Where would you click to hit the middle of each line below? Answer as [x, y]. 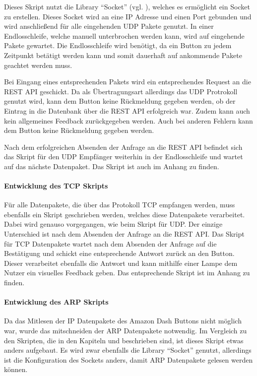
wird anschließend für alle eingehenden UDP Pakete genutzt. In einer [109, 26]
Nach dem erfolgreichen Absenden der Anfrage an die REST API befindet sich [123, 147]
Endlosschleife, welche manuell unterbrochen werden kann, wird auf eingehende [124, 35]
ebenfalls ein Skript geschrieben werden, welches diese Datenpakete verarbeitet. [125, 214]
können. [16, 369]
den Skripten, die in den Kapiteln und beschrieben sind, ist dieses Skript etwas [124, 340]
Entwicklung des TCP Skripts [56, 186]
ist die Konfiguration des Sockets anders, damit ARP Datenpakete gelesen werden [128, 359]
